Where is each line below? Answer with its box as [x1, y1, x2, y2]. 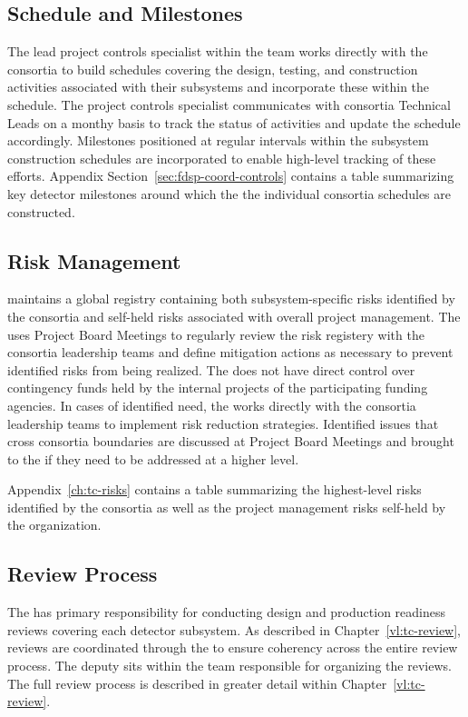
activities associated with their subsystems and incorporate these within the [7, 77, 430, 96]
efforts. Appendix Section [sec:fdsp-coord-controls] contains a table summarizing [7, 166, 454, 185]
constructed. [7, 202, 75, 221]
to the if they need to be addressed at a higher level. [7, 449, 299, 468]
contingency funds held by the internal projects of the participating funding [7, 378, 428, 397]
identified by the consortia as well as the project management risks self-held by [7, 497, 446, 516]
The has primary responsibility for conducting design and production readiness [7, 602, 445, 622]
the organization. [7, 515, 102, 534]
